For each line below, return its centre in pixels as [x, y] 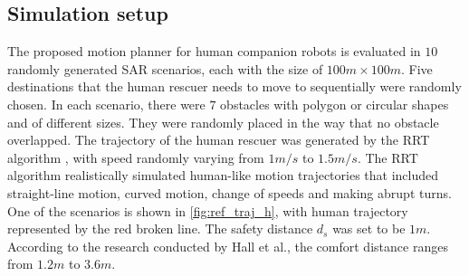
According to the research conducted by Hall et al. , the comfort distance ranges [228, 246]
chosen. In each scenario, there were [106, 104]
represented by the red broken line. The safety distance [160, 228]
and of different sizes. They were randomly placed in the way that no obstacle [223, 122]
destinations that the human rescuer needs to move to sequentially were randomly [234, 86]
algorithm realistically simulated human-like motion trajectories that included [223, 175]
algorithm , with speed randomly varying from [136, 157]
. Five [417, 68]
